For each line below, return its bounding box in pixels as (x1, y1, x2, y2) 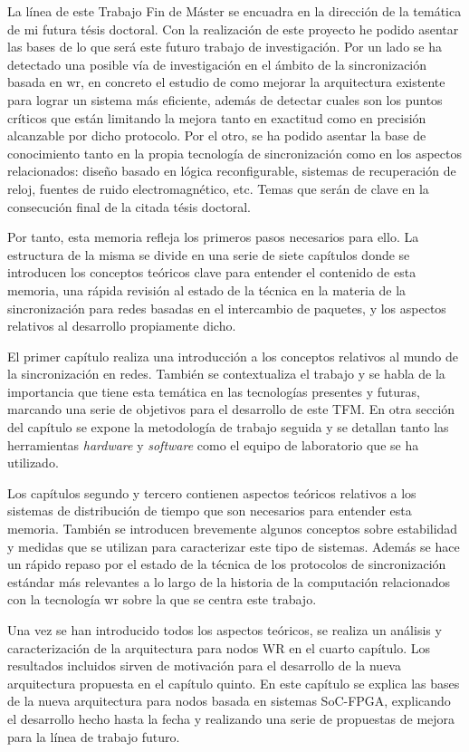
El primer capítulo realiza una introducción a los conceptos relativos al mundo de (7, 346, 459, 365)
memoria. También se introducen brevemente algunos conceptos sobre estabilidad (7, 519, 458, 538)
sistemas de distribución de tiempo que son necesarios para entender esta (7, 501, 412, 520)
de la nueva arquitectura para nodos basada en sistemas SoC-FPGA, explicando (7, 691, 451, 710)
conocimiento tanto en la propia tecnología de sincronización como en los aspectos (7, 143, 463, 162)
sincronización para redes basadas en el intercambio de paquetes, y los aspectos (7, 298, 446, 317)
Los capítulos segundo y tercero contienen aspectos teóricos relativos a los (7, 483, 416, 502)
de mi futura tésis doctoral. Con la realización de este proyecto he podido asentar (7, 19, 459, 38)
